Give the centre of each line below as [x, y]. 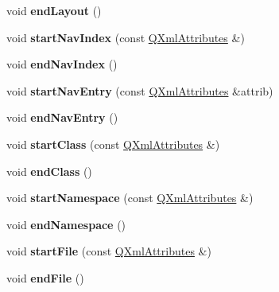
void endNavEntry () [62, 117]
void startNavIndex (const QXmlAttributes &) [126, 37]
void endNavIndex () [62, 64]
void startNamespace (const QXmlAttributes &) [130, 198]
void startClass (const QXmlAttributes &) [113, 144]
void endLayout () [54, 10]
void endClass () [49, 171]
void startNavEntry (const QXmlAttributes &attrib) [140, 90]
